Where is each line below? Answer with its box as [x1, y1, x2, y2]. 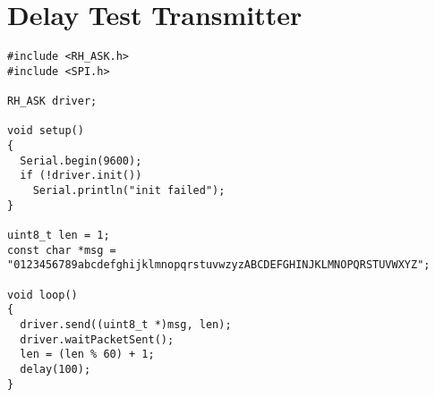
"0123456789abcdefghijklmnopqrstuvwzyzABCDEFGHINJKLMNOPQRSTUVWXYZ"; [7, 258, 431, 272]
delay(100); [20, 362, 91, 376]
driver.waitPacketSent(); [20, 333, 175, 346]
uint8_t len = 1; [7, 229, 110, 241]
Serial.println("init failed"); [32, 184, 226, 198]
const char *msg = [7, 243, 116, 257]
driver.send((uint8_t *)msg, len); [20, 317, 232, 331]
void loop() [7, 288, 78, 301]
